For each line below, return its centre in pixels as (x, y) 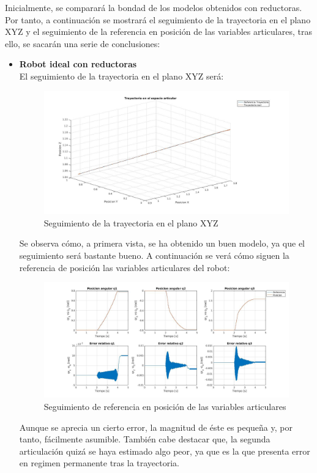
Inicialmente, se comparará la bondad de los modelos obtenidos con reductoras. (154, 7)
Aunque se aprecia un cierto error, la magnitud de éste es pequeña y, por (156, 427)
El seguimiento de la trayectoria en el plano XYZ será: (121, 76)
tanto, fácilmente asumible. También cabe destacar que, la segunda (145, 439)
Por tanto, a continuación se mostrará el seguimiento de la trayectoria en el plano (158, 19)
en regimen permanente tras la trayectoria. (99, 463)
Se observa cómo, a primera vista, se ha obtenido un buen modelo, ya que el (162, 243)
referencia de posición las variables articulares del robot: (125, 267)
